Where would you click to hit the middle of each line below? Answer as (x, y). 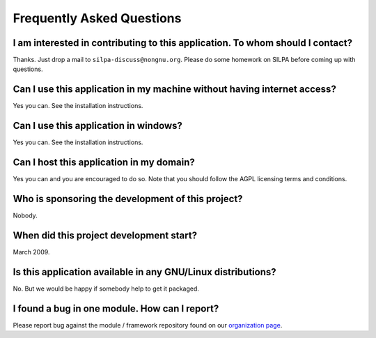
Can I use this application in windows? (97, 126)
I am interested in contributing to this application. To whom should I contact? (183, 43)
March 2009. (31, 252)
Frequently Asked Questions (97, 18)
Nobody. (25, 215)
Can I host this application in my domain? (104, 163)
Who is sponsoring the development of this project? (128, 199)
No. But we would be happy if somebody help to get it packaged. (106, 289)
